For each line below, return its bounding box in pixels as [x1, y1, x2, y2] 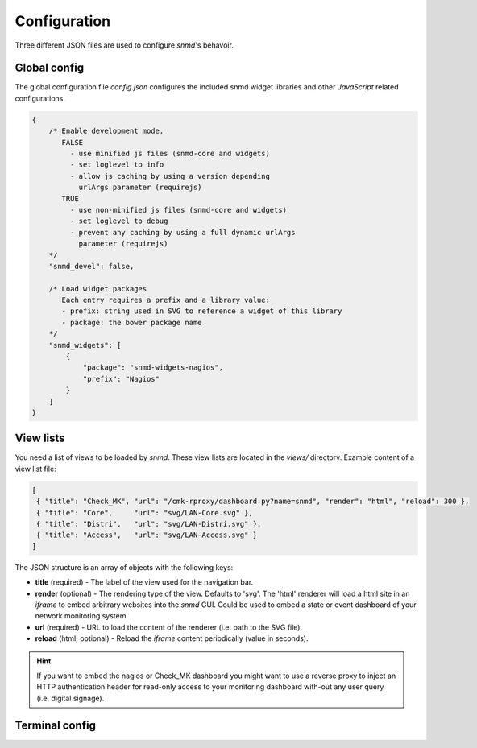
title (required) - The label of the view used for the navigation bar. [35, 577, 254, 587]
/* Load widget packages [48, 284, 147, 293]
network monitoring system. [35, 611, 129, 621]
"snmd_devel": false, [48, 262, 135, 271]
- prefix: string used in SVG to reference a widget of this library [61, 307, 342, 316]
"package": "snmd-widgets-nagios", [82, 363, 223, 372]
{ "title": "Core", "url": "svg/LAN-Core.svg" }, [36, 508, 253, 517]
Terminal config [15, 718, 97, 732]
